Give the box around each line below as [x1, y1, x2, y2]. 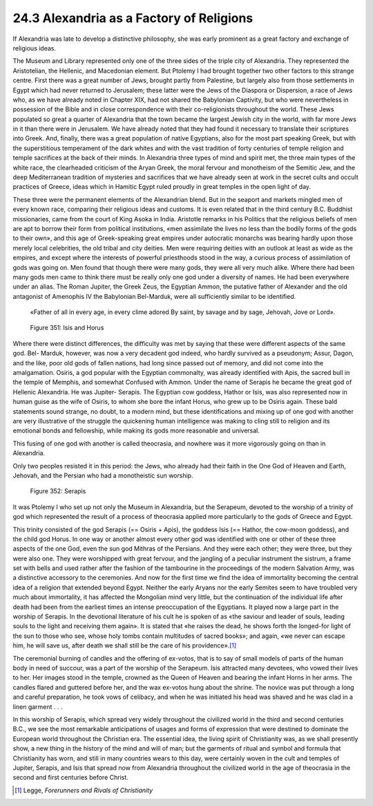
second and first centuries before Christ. [12, 773, 129, 782]
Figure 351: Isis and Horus [30, 324, 104, 332]
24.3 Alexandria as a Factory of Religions [12, 10, 254, 26]
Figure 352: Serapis [30, 487, 86, 495]
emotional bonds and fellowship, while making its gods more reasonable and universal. [12, 426, 260, 435]
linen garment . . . [12, 702, 63, 711]
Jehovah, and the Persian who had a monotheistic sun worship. [12, 471, 193, 479]
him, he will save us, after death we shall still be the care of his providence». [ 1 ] [12, 641, 237, 650]
